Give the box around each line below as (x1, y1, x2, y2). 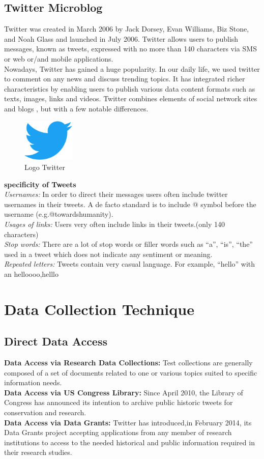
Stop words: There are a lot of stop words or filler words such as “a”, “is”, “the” (4, 239, 253, 249)
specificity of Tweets (4, 179, 76, 189)
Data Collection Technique (4, 298, 194, 319)
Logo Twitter (24, 161, 65, 172)
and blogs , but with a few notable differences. (4, 103, 149, 113)
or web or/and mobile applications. (4, 53, 113, 64)
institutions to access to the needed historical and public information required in (4, 437, 255, 447)
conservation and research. (4, 407, 86, 418)
